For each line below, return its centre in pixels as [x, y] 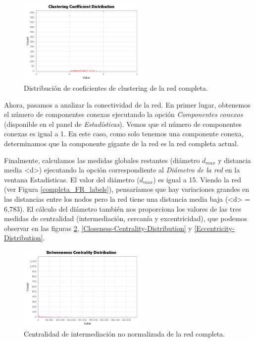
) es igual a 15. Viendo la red [197, 179]
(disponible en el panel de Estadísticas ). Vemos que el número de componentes [123, 124]
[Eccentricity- [214, 228]
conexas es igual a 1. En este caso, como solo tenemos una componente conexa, [124, 134]
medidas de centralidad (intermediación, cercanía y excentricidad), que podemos [126, 218]
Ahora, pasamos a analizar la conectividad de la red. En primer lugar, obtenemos [127, 104]
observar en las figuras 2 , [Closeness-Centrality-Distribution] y [98, 228]
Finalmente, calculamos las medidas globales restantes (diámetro [102, 160]
